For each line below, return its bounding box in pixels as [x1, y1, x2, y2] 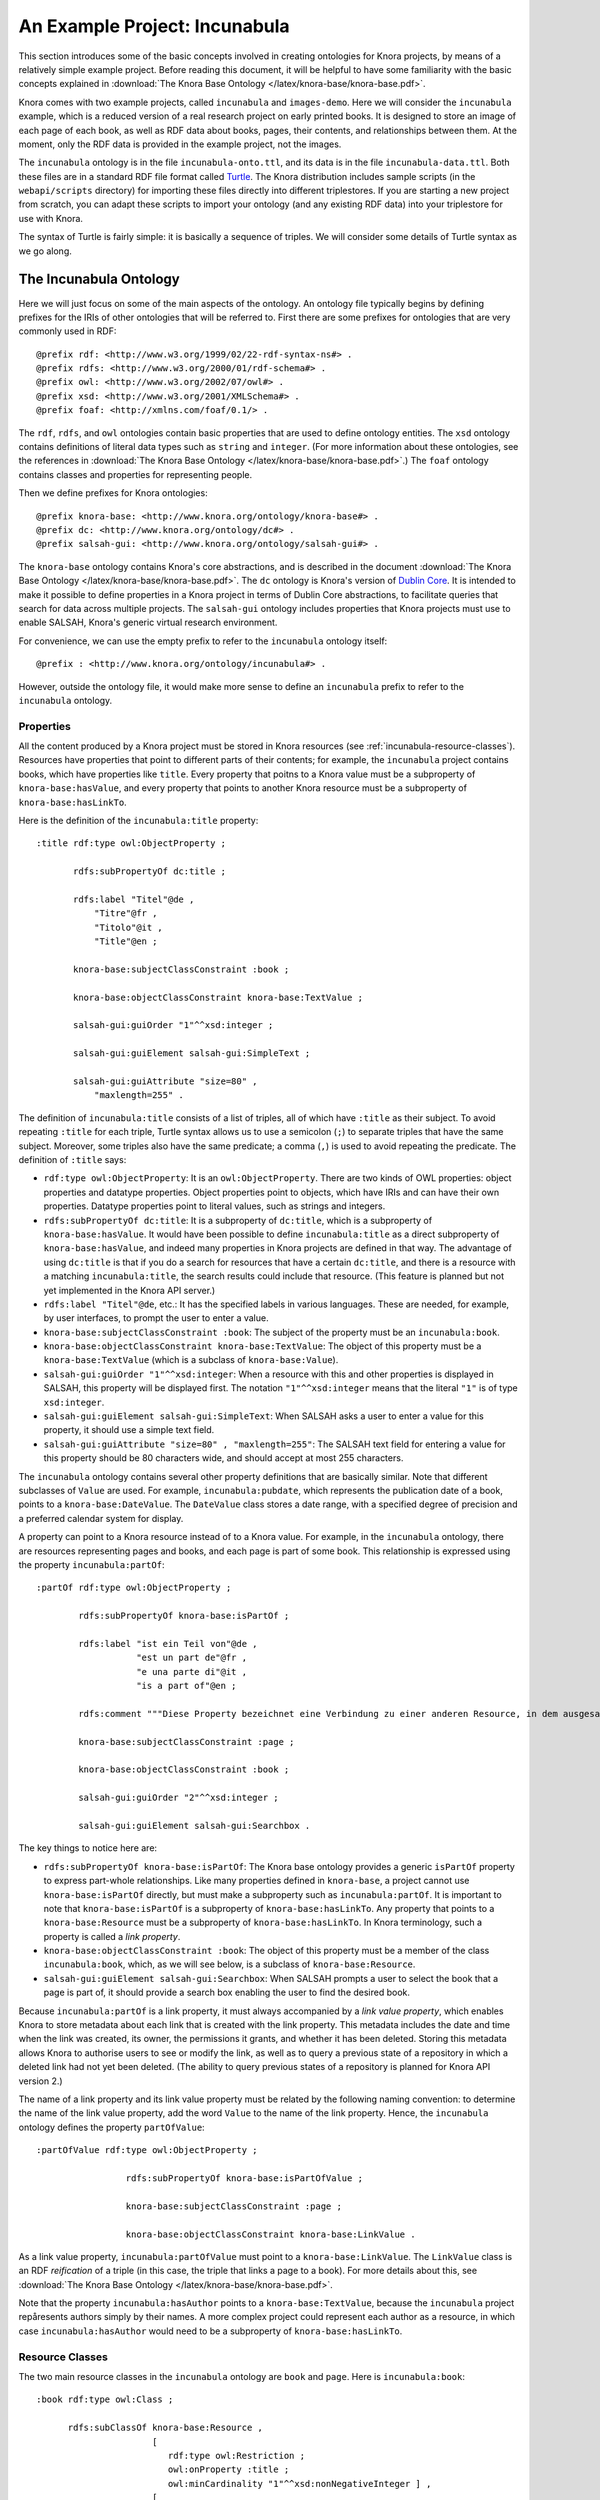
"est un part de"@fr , [136, 1652, 248, 1664]
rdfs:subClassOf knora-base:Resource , [67, 2422, 264, 2434]
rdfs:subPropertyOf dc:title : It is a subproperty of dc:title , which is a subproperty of [43, 1214, 433, 1226]
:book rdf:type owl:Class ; [36, 2394, 174, 2405]
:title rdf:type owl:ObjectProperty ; [36, 838, 227, 849]
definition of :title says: [18, 1153, 127, 1165]
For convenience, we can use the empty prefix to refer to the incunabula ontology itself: [18, 635, 388, 647]
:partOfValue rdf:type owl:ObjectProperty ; [36, 2145, 259, 2156]
